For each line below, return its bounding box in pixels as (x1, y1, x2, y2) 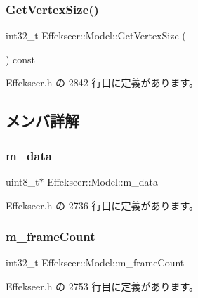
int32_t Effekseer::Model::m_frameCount (6, 255, 185, 270)
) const (6, 51, 36, 66)
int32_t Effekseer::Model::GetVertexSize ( (6, 28, 186, 43)
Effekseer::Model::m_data (47, 174, 158, 188)
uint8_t (6, 174, 39, 188)
